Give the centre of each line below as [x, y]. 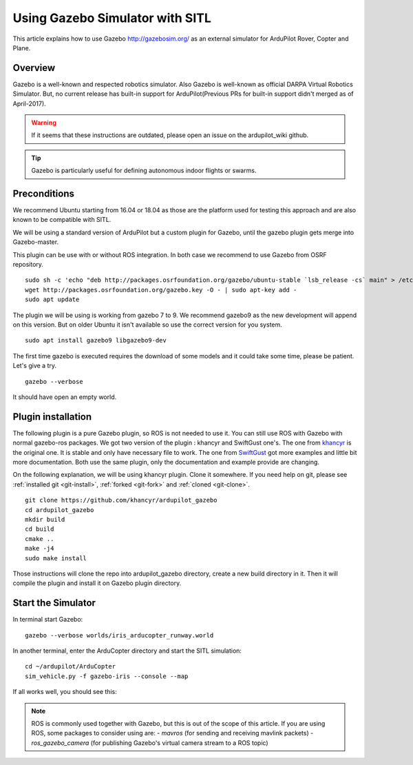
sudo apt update [52, 299]
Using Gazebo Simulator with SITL [112, 18]
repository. [28, 265]
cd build [40, 529]
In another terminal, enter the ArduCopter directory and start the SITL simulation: [127, 651]
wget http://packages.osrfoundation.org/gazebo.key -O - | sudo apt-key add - [161, 290]
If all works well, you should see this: [65, 692]
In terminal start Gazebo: [48, 620]
